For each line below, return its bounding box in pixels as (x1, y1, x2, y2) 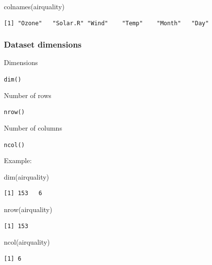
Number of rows (4, 90, 51, 100)
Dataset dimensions (4, 38, 82, 50)
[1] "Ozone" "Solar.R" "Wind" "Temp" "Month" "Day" (4, 19, 209, 27)
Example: (4, 155, 32, 166)
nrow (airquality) (4, 204, 52, 214)
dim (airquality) (4, 171, 49, 182)
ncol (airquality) (4, 237, 50, 247)
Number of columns (4, 122, 62, 132)
